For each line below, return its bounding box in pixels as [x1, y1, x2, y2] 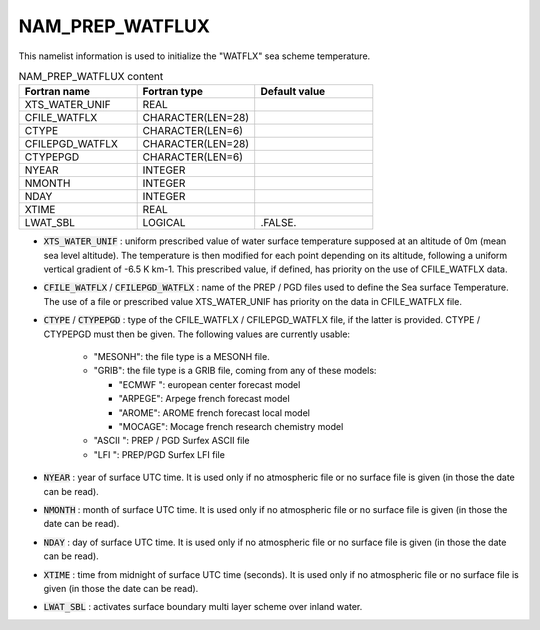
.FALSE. [260, 216, 297, 230]
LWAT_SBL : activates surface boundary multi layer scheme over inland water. [43, 601, 363, 613]
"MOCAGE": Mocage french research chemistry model [118, 421, 344, 432]
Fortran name [24, 85, 90, 99]
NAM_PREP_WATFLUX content [18, 70, 164, 84]
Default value [260, 85, 326, 99]
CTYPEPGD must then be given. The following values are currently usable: [43, 328, 350, 340]
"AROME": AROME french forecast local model [118, 406, 310, 419]
